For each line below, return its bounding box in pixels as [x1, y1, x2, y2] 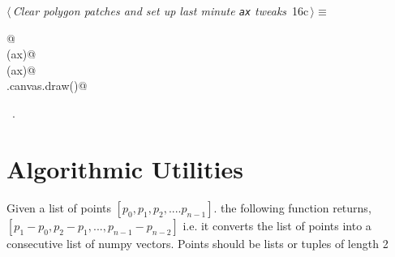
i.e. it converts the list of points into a [182, 216, 371, 233]
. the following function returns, [213, 199, 371, 216]
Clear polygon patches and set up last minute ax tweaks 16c [12, 2, 309, 19]
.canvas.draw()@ [6, 77, 88, 94]
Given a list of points [6, 199, 111, 216]
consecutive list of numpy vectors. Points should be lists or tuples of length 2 [6, 234, 389, 251]
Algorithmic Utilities [6, 152, 243, 185]
